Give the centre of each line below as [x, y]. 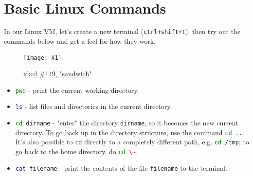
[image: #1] [43, 58]
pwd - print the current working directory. [77, 90]
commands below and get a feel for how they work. [80, 41]
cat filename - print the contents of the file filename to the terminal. [121, 167]
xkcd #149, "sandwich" [58, 74]
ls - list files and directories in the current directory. [94, 106]
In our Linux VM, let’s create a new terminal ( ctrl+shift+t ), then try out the [122, 31]
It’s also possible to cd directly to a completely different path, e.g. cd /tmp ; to [132, 142]
